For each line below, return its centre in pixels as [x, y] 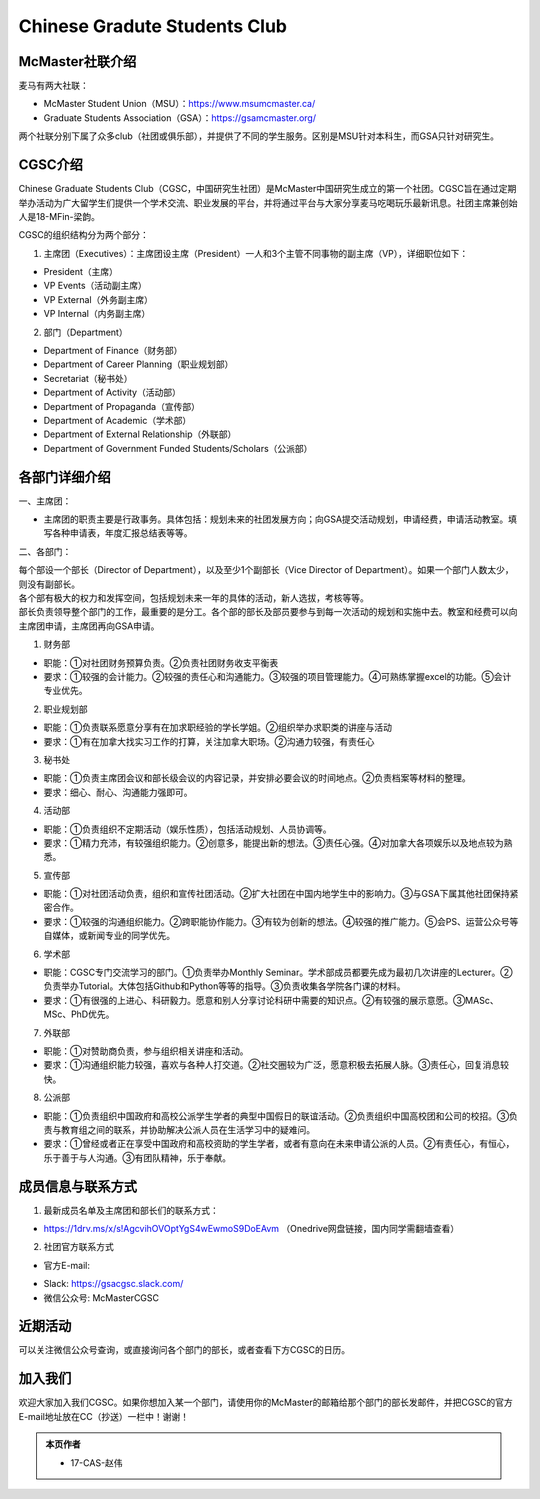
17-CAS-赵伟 [97, 1462]
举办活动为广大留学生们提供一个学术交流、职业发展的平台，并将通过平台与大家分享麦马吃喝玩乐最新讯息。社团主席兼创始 [268, 202]
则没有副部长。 [49, 584]
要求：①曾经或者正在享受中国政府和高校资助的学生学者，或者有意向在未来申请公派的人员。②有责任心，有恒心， [279, 1144]
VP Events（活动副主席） [95, 286]
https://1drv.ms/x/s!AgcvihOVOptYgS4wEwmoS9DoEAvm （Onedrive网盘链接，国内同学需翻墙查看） [251, 1228]
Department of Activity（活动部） [112, 392]
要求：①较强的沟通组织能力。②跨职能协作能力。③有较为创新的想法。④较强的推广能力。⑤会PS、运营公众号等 [281, 921]
